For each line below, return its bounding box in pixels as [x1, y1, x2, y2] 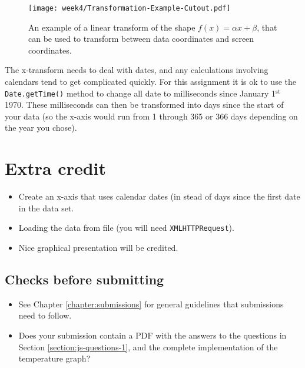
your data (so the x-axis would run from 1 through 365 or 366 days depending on [5, 110, 298, 122]
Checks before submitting [5, 270, 164, 289]
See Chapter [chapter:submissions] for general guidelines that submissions [18, 297, 284, 310]
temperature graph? [18, 352, 91, 364]
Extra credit [5, 156, 107, 180]
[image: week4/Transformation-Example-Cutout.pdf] [28, 4, 231, 12]
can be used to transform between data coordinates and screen [28, 32, 254, 45]
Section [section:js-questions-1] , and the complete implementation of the [18, 340, 278, 353]
